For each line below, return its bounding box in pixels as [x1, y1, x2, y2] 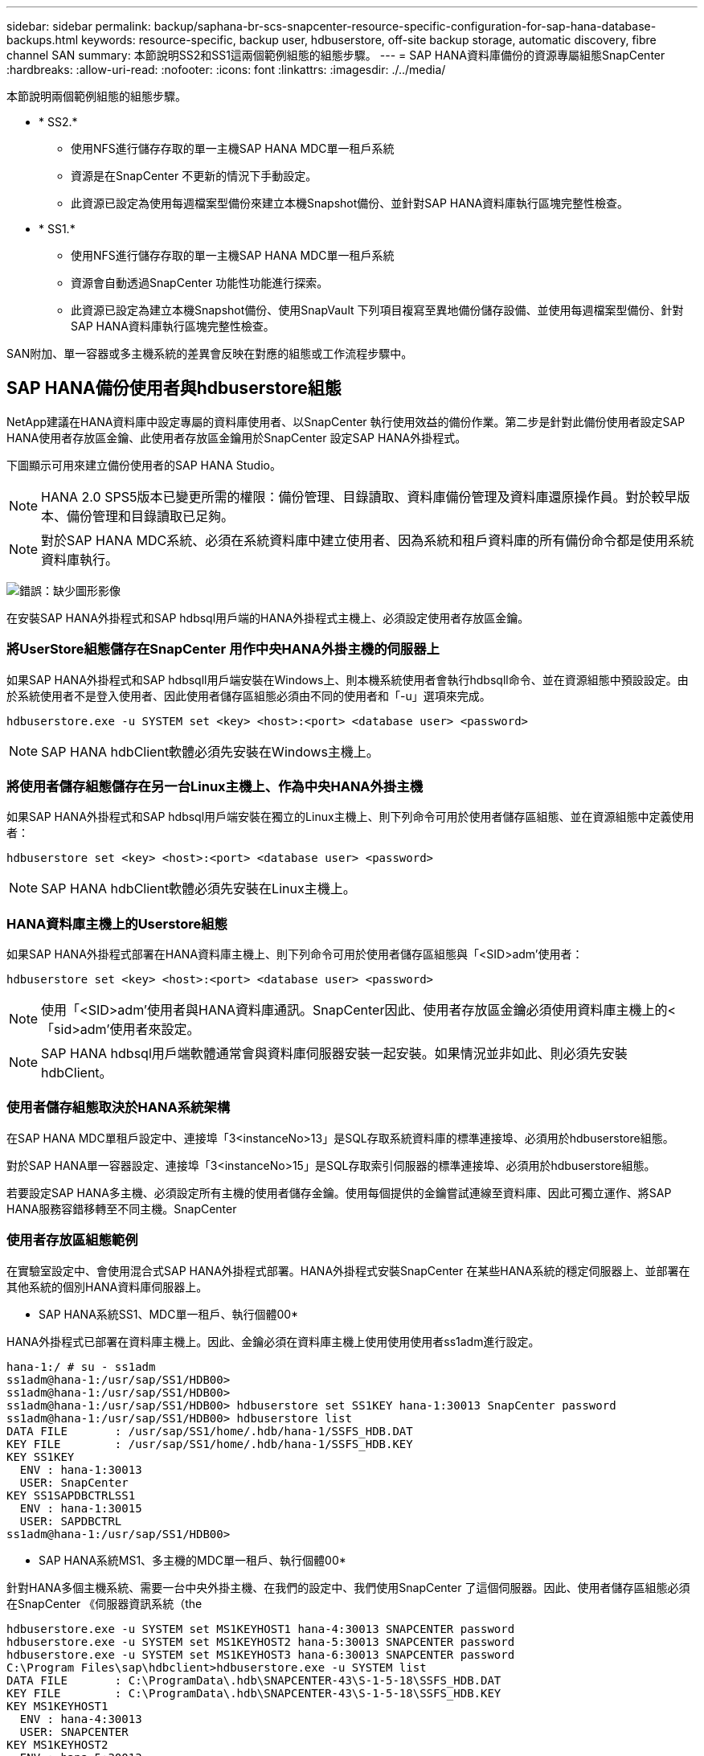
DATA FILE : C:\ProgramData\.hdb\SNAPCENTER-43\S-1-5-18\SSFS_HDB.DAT [6, 1673, 501, 1687]
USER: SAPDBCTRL [19, 1514, 122, 1528]
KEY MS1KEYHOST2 [6, 1738, 108, 1751]
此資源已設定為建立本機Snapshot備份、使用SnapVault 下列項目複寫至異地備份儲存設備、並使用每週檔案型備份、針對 [71, 303, 684, 317]
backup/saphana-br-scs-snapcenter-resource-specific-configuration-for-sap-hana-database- [153, 19, 657, 33]
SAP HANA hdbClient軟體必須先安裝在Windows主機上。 [41, 743, 379, 760]
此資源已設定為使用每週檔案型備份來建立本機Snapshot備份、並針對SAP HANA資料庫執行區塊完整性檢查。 [71, 196, 629, 210]
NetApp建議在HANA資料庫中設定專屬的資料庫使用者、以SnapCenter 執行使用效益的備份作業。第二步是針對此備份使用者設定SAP [6, 414, 686, 429]
